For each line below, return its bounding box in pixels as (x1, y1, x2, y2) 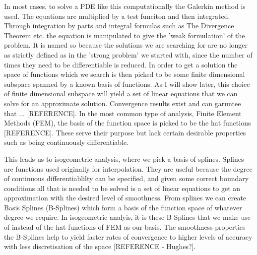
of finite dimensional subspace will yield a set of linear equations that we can (4, 88, 238, 99)
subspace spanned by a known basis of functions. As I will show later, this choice (4, 78, 250, 89)
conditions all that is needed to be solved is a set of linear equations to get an (4, 183, 241, 193)
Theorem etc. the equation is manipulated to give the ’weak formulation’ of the (4, 30, 245, 40)
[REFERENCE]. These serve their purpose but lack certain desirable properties (4, 127, 246, 137)
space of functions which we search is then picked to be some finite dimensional (4, 69, 245, 79)
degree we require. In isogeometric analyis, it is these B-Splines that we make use (4, 212, 251, 222)
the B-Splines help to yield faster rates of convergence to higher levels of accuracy (4, 231, 253, 242)
